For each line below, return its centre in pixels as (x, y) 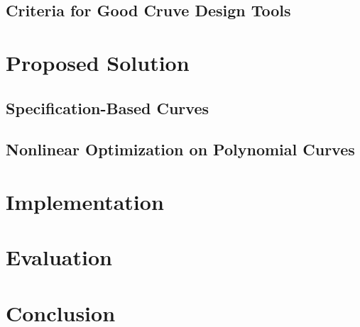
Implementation (85, 201)
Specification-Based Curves (107, 107)
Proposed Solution (98, 62)
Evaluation (59, 257)
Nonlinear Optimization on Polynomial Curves (180, 149)
